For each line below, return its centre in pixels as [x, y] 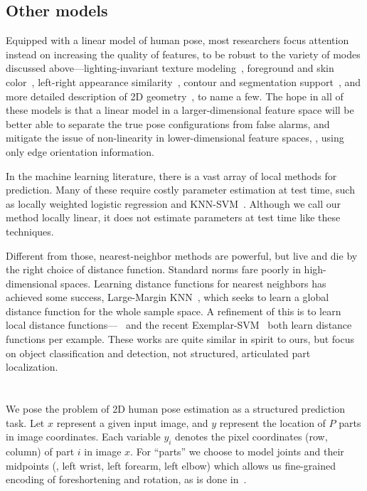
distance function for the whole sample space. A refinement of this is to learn [174, 311]
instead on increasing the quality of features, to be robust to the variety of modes [183, 54]
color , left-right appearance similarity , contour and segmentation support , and [183, 81]
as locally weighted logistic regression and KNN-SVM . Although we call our [173, 203]
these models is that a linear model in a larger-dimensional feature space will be [180, 110]
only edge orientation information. [80, 151]
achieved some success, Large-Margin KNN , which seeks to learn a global [167, 297]
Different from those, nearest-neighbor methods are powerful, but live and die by [182, 255]
